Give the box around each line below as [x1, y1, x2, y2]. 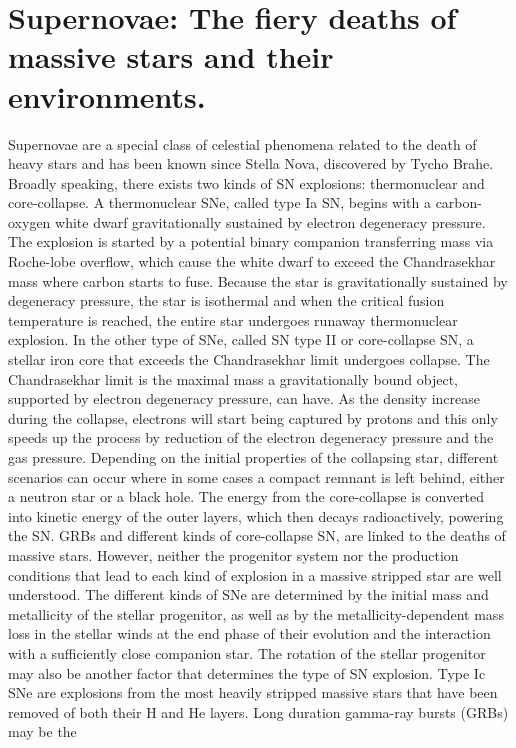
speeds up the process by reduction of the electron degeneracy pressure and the [8, 427, 494, 448]
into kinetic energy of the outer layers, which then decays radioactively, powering [8, 505, 504, 526]
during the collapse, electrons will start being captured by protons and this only [8, 407, 498, 428]
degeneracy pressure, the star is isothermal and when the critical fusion [8, 290, 445, 311]
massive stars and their [8, 36, 334, 77]
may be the [8, 721, 77, 742]
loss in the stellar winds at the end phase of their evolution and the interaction [8, 623, 491, 644]
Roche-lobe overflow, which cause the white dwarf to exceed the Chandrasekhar [8, 251, 496, 272]
